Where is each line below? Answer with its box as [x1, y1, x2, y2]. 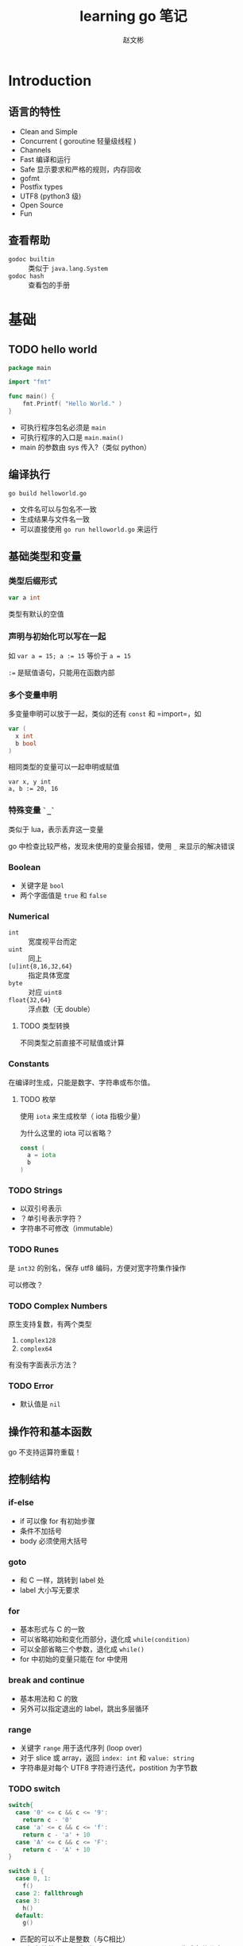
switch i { [8, 1867, 44, 1875]
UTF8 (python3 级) [19, 191, 82, 201]
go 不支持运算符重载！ [8, 1447, 82, 1457]
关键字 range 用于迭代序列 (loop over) [19, 1743, 143, 1752]
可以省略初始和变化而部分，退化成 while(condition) [19, 1635, 191, 1644]
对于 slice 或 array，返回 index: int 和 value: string [19, 1752, 195, 1763]
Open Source [19, 200, 64, 210]
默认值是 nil [19, 1399, 61, 1409]
